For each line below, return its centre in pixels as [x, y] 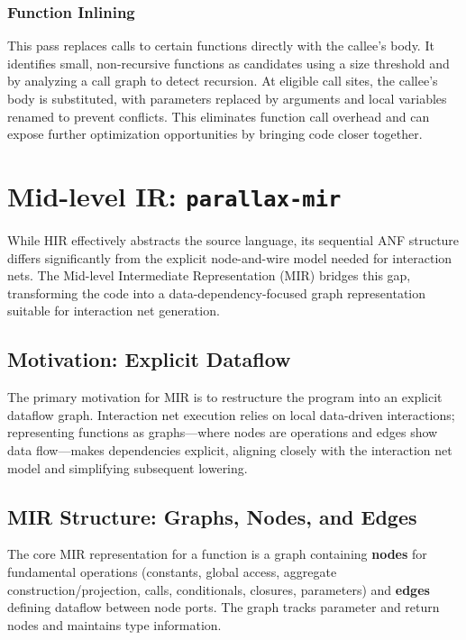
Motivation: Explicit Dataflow [149, 359]
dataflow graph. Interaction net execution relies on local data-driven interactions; [231, 414]
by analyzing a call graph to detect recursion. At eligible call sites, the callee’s [223, 81]
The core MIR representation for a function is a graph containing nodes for [217, 554]
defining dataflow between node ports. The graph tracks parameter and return [224, 607]
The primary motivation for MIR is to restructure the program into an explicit [225, 397]
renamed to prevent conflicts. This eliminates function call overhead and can [219, 116]
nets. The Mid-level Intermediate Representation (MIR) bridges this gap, [209, 275]
